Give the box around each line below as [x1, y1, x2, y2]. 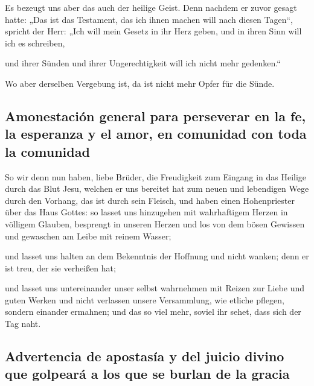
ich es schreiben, [5, 36, 65, 49]
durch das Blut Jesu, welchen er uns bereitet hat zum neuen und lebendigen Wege [5, 182, 309, 195]
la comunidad [5, 142, 90, 160]
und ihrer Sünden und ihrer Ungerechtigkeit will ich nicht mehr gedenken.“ [5, 57, 281, 69]
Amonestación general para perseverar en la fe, [5, 106, 306, 125]
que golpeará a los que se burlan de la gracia [5, 364, 290, 383]
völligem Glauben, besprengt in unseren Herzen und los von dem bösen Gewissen [5, 217, 305, 230]
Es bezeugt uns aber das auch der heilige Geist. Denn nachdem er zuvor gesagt [5, 1, 297, 13]
